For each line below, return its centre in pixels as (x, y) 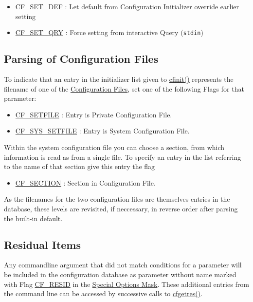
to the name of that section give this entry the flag (80, 166)
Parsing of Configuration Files (81, 59)
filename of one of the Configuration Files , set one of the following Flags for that (124, 88)
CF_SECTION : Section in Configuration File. (85, 182)
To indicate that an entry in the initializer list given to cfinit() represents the (119, 79)
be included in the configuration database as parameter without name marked (120, 274)
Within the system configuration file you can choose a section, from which (114, 147)
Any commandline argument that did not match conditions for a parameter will (123, 265)
